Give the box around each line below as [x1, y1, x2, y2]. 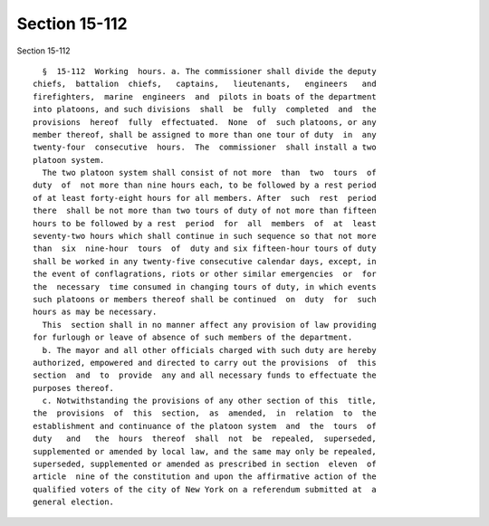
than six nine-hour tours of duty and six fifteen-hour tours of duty [33, 244, 377, 253]
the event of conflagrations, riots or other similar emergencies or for [33, 269, 377, 280]
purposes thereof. [33, 383, 115, 393]
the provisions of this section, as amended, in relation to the [33, 408, 377, 418]
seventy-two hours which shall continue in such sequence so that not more [33, 231, 377, 242]
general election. [33, 497, 115, 507]
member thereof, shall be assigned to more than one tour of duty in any [33, 129, 377, 139]
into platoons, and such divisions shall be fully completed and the [33, 104, 377, 115]
